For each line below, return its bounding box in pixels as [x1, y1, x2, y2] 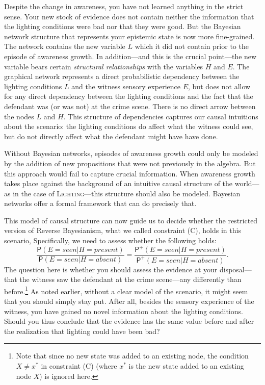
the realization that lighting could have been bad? [4, 325, 160, 336]
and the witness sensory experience [71, 81, 181, 91]
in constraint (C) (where [41, 360, 117, 371]
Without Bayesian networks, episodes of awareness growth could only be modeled [4, 148, 258, 159]
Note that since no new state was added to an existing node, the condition [16, 350, 249, 361]
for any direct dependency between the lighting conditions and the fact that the [4, 91, 253, 101]
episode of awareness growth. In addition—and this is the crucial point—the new [4, 50, 257, 61]
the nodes [4, 111, 34, 121]
